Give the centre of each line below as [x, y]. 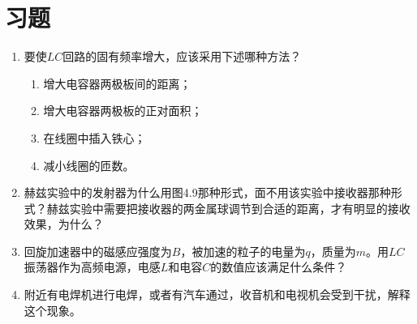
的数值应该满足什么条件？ [279, 267]
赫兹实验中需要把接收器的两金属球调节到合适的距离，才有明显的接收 [228, 208]
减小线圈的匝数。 [89, 165]
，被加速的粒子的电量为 [243, 251]
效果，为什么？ [64, 224]
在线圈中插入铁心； [95, 137]
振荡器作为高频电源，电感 [92, 267]
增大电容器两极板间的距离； [117, 83]
